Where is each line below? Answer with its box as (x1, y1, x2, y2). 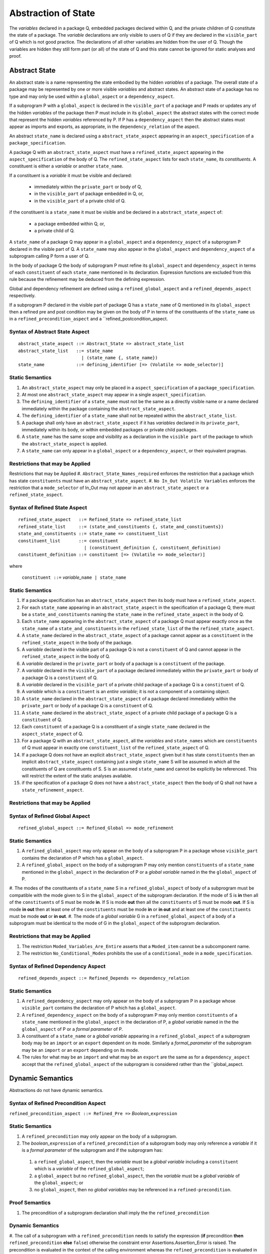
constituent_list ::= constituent (18, 538, 118, 544)
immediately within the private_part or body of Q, (34, 184, 142, 190)
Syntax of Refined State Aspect (9, 504, 87, 511)
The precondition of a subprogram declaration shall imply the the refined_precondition (21, 1209, 209, 1216)
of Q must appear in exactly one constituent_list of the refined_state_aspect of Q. (21, 745, 209, 751)
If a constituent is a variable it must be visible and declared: (9, 172, 132, 178)
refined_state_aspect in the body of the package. (21, 640, 132, 646)
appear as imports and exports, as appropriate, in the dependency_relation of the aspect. (9, 123, 200, 130)
